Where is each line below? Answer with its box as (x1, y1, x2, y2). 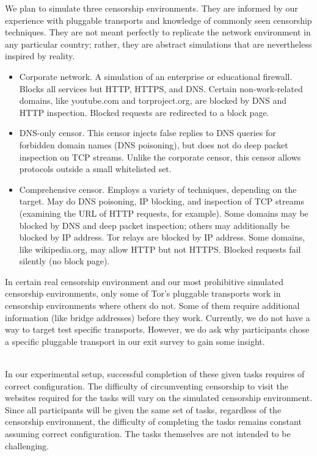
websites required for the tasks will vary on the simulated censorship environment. (5, 391, 313, 404)
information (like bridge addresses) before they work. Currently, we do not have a (5, 311, 310, 324)
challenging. (5, 439, 49, 452)
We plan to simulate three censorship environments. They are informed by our (5, 2, 298, 14)
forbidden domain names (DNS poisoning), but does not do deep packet (19, 138, 288, 151)
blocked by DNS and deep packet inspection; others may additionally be (19, 219, 290, 231)
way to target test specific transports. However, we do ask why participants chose (5, 323, 310, 336)
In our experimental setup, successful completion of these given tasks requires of (5, 367, 305, 380)
